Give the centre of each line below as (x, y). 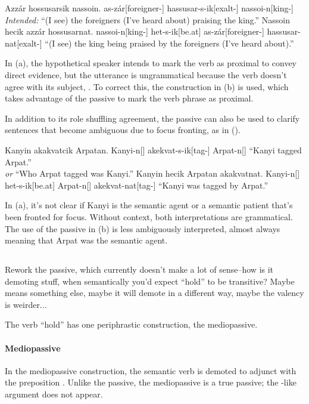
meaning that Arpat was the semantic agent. (86, 240)
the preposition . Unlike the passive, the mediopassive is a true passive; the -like (151, 382)
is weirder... (26, 304)
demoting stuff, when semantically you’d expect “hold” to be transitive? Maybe (150, 281)
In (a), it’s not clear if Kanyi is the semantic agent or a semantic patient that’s (149, 205)
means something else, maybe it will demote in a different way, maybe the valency (154, 293)
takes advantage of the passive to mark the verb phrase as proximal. (129, 98)
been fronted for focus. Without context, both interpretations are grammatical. (149, 216)
